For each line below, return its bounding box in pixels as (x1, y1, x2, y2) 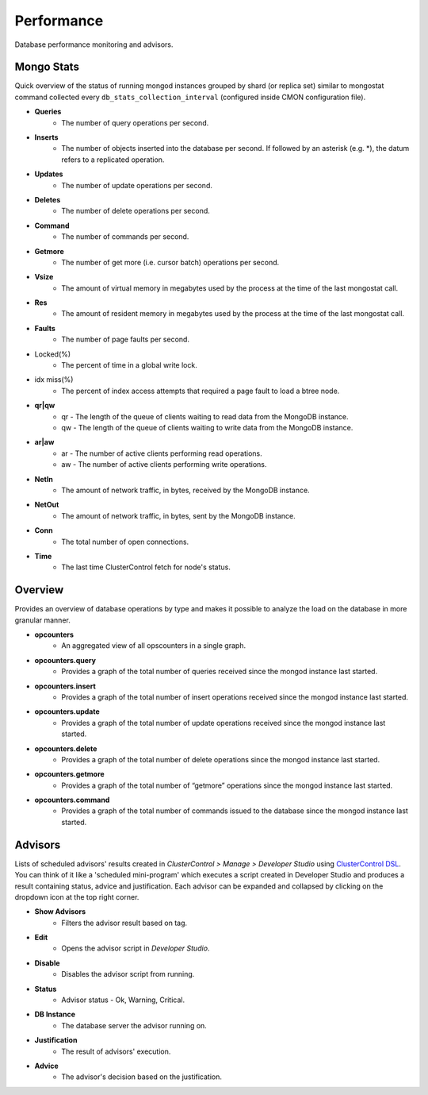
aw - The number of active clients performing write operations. (61, 460, 267, 469)
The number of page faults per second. (61, 334, 190, 345)
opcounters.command (34, 795, 110, 805)
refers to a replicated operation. (61, 155, 165, 164)
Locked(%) (34, 349, 71, 359)
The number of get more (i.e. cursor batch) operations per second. (61, 257, 280, 267)
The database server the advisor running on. (61, 1020, 208, 1030)
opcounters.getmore (34, 769, 105, 779)
